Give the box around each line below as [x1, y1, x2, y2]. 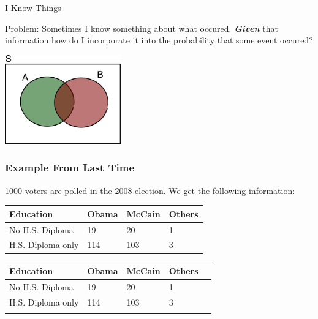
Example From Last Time [5, 160, 135, 175]
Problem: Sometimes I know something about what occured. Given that [5, 21, 278, 34]
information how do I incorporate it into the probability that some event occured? [5, 34, 313, 47]
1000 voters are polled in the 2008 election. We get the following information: [5, 184, 295, 197]
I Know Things [5, 1, 61, 13]
